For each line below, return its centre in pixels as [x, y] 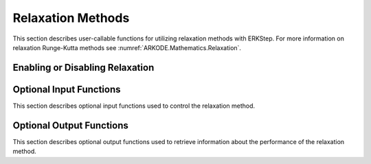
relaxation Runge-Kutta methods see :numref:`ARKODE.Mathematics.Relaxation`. [127, 47]
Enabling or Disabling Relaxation [83, 68]
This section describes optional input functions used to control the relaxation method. [134, 106]
